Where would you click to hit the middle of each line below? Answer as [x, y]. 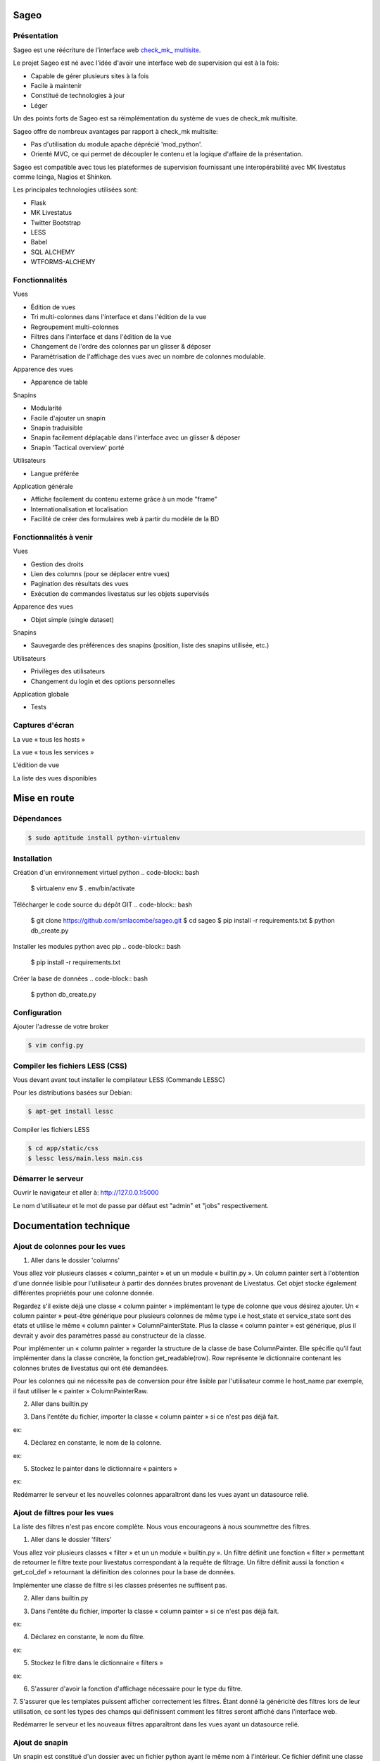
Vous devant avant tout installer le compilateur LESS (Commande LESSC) [119, 1079]
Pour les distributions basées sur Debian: [73, 1093]
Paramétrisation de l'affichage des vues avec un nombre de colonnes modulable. [148, 356]
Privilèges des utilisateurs [68, 671]
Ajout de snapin [40, 1742]
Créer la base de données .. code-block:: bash [80, 978]
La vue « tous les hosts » [49, 739]
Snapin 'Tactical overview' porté [77, 447]
